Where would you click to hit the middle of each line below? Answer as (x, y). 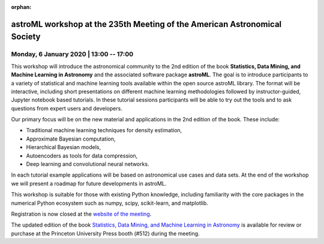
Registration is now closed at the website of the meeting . (81, 214)
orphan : (21, 7)
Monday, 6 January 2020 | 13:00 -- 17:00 (72, 54)
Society (26, 37)
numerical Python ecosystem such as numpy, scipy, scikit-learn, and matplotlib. (109, 203)
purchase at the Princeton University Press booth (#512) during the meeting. (106, 233)
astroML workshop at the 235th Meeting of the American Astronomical (146, 24)
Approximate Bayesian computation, (71, 139)
